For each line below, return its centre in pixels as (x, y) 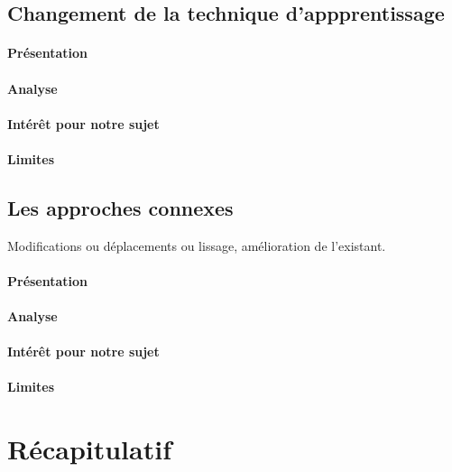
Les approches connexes (120, 207)
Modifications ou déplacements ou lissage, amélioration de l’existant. (197, 245)
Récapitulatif (89, 449)
